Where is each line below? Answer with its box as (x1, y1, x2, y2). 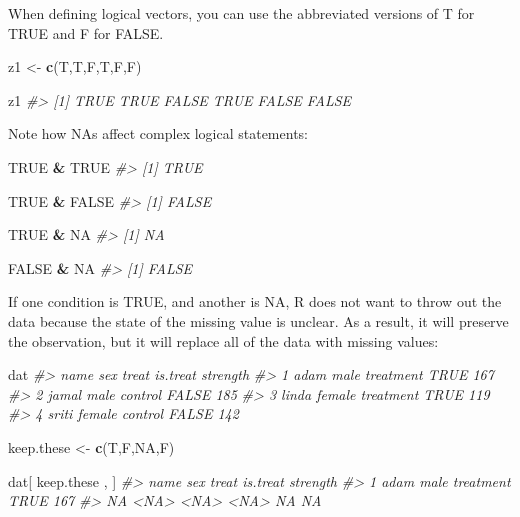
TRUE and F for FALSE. (8, 22, 164, 43)
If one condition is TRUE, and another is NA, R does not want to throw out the (8, 291, 502, 312)
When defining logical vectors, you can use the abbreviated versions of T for (8, 3, 475, 23)
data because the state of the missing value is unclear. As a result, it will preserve (8, 310, 509, 331)
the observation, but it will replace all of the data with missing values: (8, 330, 439, 351)
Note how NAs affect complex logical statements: (8, 123, 308, 144)
